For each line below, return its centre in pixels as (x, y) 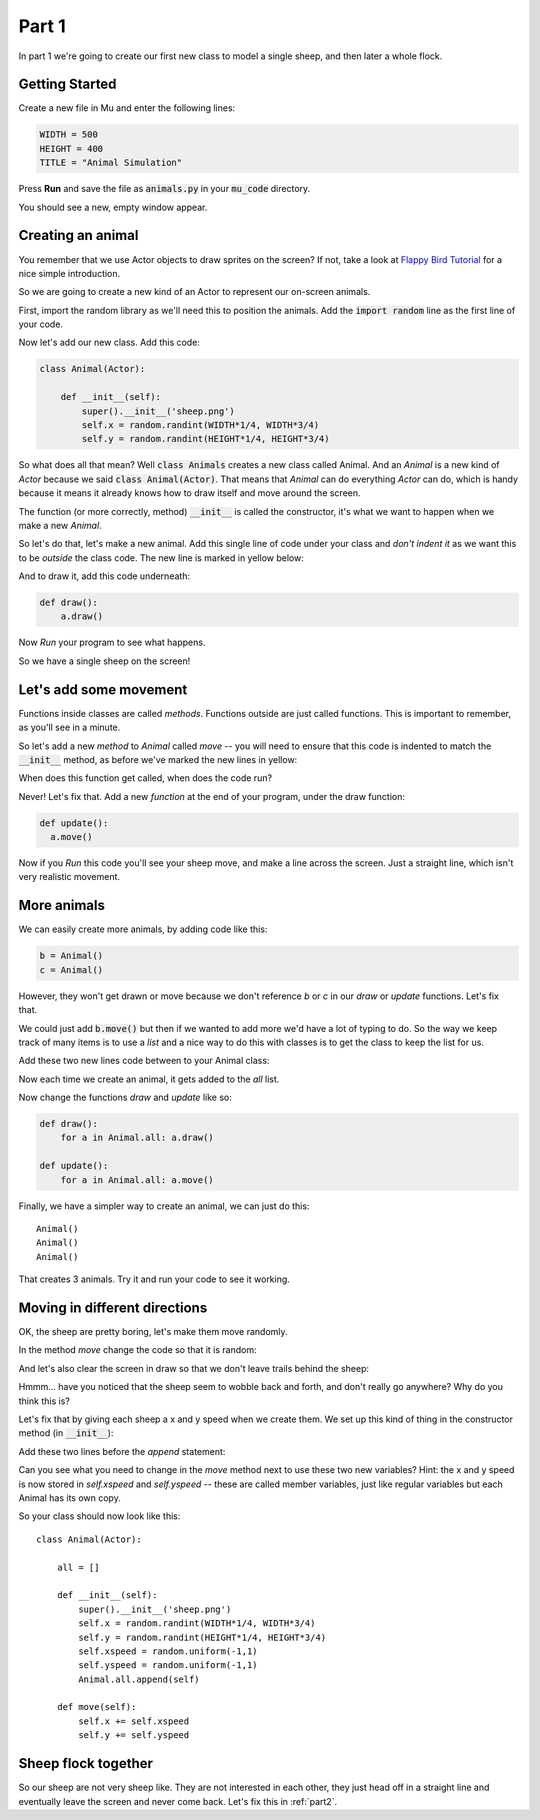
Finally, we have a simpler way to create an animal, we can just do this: (164, 1206)
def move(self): (96, 1707)
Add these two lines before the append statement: (122, 1451)
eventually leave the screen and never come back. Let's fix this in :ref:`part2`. (178, 1801)
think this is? (44, 1401)
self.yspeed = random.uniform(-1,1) (168, 1665)
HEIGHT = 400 (71, 148)
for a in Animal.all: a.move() (137, 1179)
